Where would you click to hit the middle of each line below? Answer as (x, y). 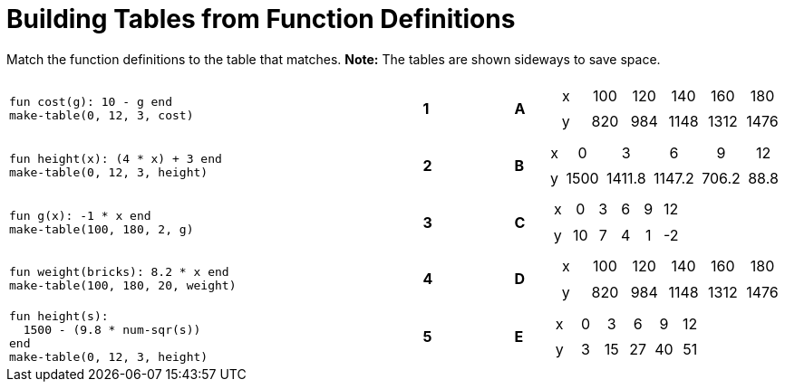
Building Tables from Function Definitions (261, 19)
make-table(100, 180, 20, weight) (123, 286)
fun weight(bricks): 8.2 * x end (119, 272)
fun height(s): (59, 316)
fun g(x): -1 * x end (80, 215)
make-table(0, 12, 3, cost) (102, 116)
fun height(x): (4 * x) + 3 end (116, 158)
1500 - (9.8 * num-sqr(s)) (112, 329)
